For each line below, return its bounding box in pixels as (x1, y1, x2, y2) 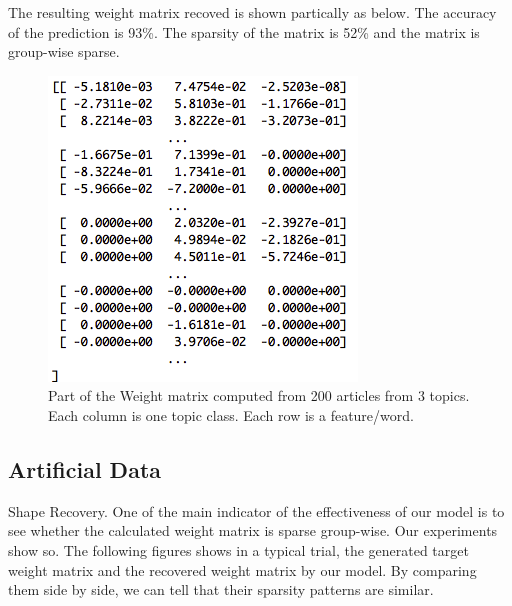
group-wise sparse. (8, 41, 120, 62)
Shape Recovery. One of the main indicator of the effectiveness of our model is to (8, 500, 505, 521)
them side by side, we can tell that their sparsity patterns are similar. (8, 579, 434, 600)
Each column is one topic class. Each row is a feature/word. (48, 404, 414, 425)
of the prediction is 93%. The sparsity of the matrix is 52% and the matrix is (8, 21, 480, 42)
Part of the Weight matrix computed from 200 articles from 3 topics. (48, 385, 470, 406)
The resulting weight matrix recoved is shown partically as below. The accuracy (8, 2, 497, 22)
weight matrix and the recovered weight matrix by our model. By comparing (8, 559, 477, 580)
